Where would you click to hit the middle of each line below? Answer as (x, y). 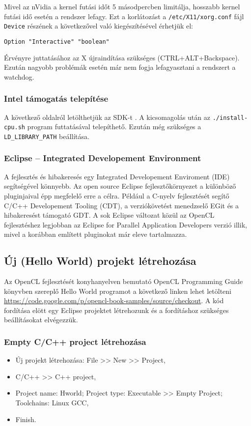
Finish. (26, 419)
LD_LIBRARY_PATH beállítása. (47, 136)
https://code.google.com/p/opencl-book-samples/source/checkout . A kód (114, 300)
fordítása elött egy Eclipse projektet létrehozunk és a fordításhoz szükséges (116, 310)
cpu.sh (14, 128)
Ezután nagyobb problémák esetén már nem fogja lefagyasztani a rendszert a (120, 67)
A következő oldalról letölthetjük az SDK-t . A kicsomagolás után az (107, 117)
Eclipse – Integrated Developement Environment (103, 158)
